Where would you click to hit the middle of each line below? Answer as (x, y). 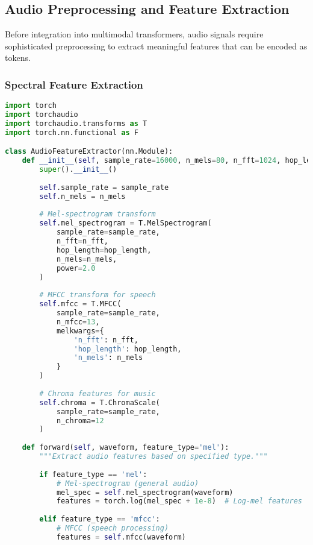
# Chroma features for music (98, 393)
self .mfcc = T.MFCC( (80, 304)
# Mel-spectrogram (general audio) (128, 483)
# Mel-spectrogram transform (98, 214)
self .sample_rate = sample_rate (104, 187)
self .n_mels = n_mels (82, 196)
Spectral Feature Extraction (74, 84)
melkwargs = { (80, 331)
